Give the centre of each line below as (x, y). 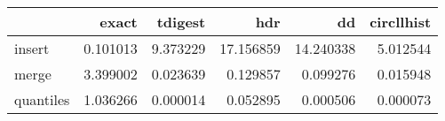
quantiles (42, 99)
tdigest (181, 22)
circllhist (401, 22)
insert (32, 48)
